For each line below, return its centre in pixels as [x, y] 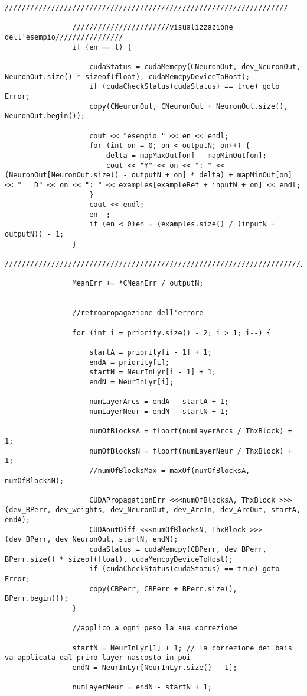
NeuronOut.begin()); [45, 116]
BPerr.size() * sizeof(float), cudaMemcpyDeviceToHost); [119, 559]
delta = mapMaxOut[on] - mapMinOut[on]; [186, 155]
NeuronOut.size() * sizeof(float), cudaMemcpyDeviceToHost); [128, 77]
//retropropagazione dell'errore [138, 313]
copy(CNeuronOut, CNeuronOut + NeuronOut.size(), [189, 106]
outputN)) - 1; [35, 234]
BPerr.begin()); [37, 599]
